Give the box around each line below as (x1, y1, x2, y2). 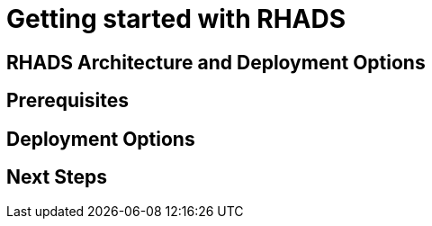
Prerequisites (6, 89, 129, 113)
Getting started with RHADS (6, 4, 346, 34)
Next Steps (6, 166, 107, 189)
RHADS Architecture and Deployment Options (6, 50, 426, 74)
